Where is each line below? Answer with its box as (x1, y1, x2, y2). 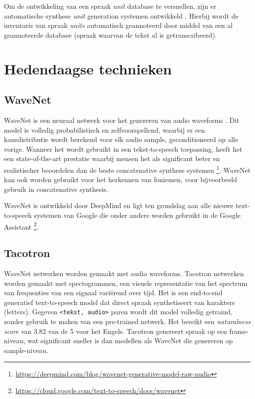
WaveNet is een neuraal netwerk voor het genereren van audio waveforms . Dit (4, 115, 239, 125)
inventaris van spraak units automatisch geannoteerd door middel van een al (4, 20, 233, 30)
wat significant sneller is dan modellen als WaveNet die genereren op (27, 335, 233, 346)
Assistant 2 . (4, 220, 39, 232)
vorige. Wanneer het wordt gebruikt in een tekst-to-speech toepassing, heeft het (4, 143, 242, 154)
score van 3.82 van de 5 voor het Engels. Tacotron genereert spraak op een (4, 326, 227, 336)
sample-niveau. (4, 345, 48, 355)
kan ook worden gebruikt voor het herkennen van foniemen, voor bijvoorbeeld (4, 174, 237, 185)
